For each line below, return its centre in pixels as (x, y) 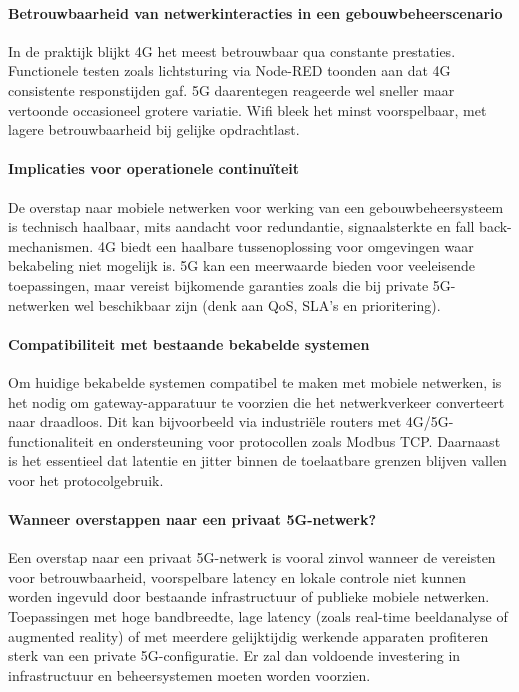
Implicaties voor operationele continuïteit (154, 168)
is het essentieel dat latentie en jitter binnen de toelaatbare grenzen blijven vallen (257, 460)
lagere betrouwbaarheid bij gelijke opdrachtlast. (154, 129)
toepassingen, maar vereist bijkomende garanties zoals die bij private (218, 284)
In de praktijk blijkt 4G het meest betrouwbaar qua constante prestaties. (232, 50)
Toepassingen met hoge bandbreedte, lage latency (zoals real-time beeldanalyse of (258, 616)
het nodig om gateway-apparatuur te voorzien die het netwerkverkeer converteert (256, 401)
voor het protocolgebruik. (86, 479)
